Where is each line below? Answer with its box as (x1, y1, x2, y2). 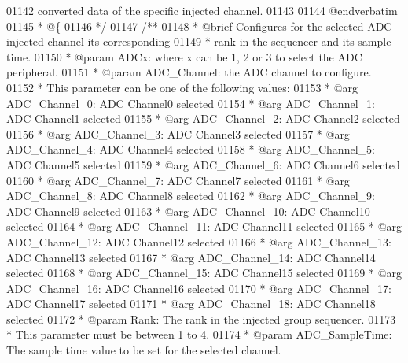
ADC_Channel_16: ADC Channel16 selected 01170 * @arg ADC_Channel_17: (6, 280, 391, 296)
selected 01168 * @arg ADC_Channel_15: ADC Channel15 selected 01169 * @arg (6, 265, 402, 281)
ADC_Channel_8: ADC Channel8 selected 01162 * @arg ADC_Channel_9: (6, 187, 375, 204)
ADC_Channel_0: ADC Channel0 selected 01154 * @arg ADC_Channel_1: (6, 94, 375, 111)
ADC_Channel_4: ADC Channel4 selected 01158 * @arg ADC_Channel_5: (6, 141, 375, 157)
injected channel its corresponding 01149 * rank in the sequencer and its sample (6, 33, 391, 50)
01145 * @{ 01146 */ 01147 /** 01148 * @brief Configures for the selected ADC (6, 17, 392, 34)
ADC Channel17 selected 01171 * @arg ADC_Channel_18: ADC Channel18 (6, 295, 376, 312)
